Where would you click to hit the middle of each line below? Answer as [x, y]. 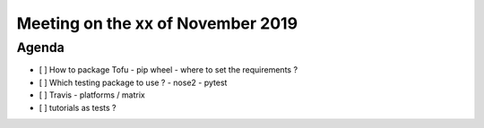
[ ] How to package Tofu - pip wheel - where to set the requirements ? [169, 70]
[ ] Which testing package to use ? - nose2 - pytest [133, 82]
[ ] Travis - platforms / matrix [92, 95]
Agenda [40, 47]
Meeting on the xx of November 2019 [157, 23]
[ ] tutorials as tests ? [78, 107]
